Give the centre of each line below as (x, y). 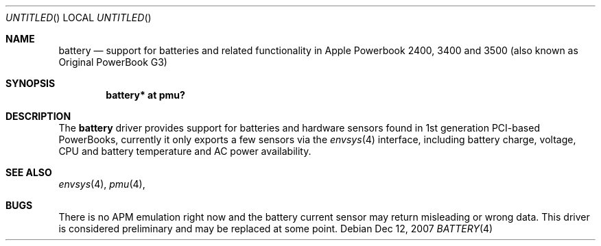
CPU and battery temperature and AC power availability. (185, 151)
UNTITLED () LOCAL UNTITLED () (79, 17)
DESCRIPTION (38, 116)
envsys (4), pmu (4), (102, 184)
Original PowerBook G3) (113, 62)
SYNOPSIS (31, 83)
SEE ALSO (29, 172)
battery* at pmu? (145, 95)
